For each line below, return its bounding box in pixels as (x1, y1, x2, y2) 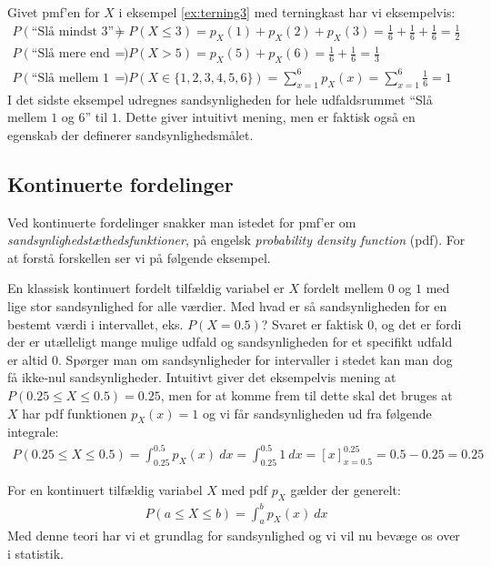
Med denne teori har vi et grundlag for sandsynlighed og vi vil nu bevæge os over (7, 526, 460, 545)
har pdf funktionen (22, 403, 127, 422)
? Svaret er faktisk (261, 314, 364, 333)
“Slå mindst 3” (31, 25, 115, 39)
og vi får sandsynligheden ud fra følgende (202, 403, 432, 422)
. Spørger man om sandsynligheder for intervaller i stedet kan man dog (58, 349, 453, 369)
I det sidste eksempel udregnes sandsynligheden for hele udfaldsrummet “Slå (7, 89, 433, 108)
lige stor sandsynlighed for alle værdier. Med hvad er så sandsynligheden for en (7, 296, 447, 315)
